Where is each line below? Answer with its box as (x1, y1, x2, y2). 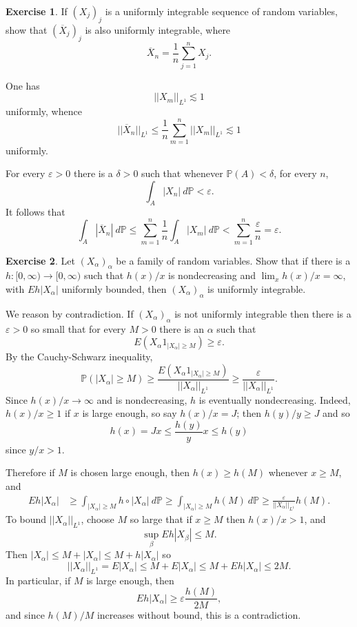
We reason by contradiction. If (6, 306, 134, 320)
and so (323, 406, 350, 420)
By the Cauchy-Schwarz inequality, (6, 349, 153, 364)
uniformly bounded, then (61, 281, 167, 296)
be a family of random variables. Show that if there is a (116, 253, 351, 267)
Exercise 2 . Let (6, 253, 75, 267)
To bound (6, 512, 47, 526)
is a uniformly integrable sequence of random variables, (105, 4, 338, 18)
